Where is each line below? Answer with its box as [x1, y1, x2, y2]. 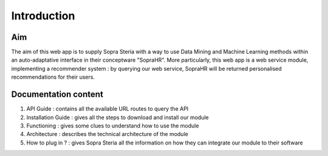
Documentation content [11, 89, 103, 100]
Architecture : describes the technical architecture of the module [26, 131, 188, 138]
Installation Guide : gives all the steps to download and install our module [26, 114, 209, 121]
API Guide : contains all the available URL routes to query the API [26, 105, 189, 112]
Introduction [11, 9, 75, 22]
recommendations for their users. [11, 73, 95, 81]
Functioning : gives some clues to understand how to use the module [26, 122, 199, 129]
